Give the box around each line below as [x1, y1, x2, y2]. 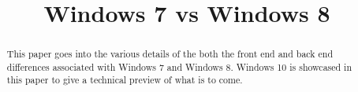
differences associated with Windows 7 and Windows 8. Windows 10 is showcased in [6, 60, 352, 73]
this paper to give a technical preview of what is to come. [6, 73, 243, 86]
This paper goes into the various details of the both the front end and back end [6, 47, 334, 61]
